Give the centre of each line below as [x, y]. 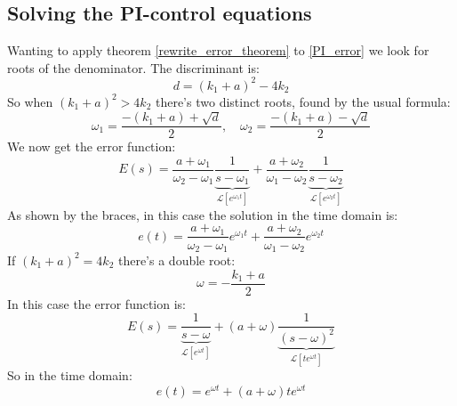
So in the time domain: [70, 375]
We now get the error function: [92, 146]
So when [30, 101]
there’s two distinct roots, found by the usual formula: [303, 101]
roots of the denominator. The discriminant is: [133, 67]
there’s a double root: [176, 260]
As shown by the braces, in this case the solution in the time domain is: [203, 214]
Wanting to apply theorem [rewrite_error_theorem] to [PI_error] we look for [218, 50]
